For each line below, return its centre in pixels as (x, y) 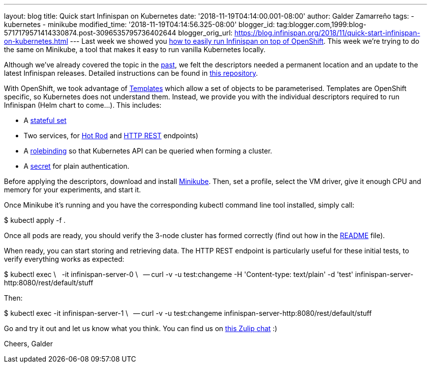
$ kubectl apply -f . (35, 220)
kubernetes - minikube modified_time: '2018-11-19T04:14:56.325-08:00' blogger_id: (139, 24)
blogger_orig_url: (205, 33)
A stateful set (45, 120)
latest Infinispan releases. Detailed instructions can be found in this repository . (131, 73)
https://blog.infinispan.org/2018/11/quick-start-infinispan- (327, 33)
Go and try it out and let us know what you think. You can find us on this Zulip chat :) (141, 328)
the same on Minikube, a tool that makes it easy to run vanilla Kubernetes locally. (135, 49)
